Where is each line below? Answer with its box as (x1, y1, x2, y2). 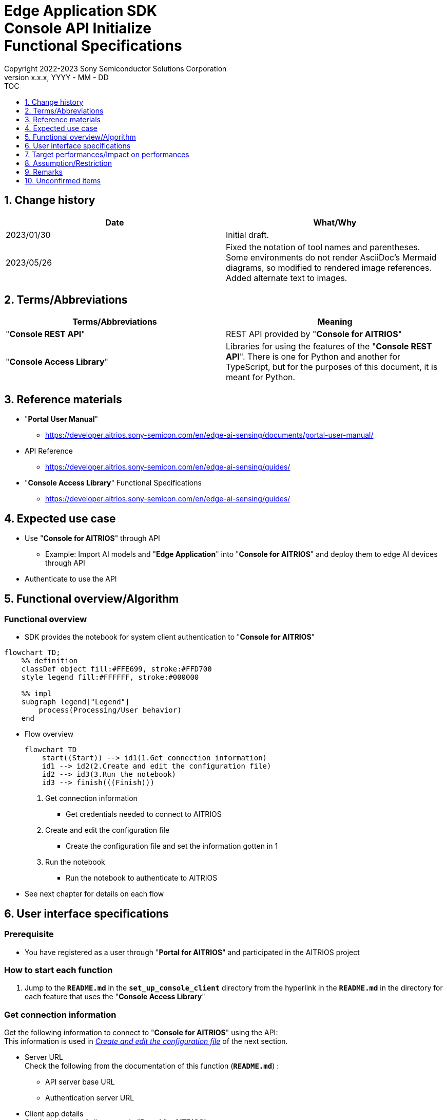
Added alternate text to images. (226, 272, 347, 283)
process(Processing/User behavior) (38, 706, 182, 715)
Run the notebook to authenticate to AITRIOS (66, 873, 218, 883)
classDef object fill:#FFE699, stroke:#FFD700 (21, 665, 212, 674)
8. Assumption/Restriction (25, 158, 112, 167)
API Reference (25, 446, 73, 456)
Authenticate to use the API (25, 574, 117, 584)
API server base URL (45, 1077, 115, 1087)
